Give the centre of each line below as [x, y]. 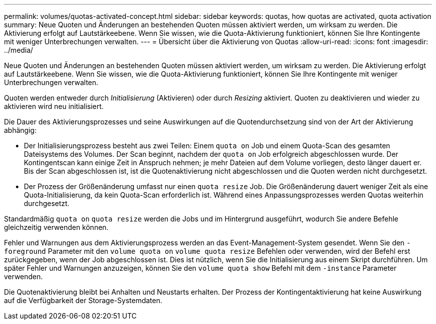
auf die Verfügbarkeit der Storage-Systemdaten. [83, 300]
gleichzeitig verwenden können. [56, 227]
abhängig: [20, 130]
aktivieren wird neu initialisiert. [54, 106]
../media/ [19, 50]
